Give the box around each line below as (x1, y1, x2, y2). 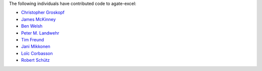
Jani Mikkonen (21, 44, 50, 50)
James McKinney (21, 16, 56, 22)
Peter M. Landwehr (21, 30, 59, 36)
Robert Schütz (21, 57, 50, 63)
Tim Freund (21, 36, 44, 42)
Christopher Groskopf (21, 10, 65, 16)
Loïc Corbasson (21, 50, 53, 56)
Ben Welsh (21, 23, 43, 29)
